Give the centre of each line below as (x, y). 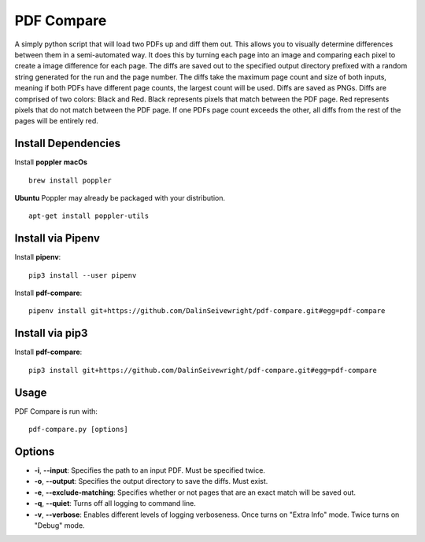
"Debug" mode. (60, 525)
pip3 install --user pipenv (83, 275)
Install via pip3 (51, 333)
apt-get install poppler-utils (89, 216)
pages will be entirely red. (56, 121)
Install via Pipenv (57, 239)
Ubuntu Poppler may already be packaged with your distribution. (120, 197)
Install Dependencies (68, 144)
